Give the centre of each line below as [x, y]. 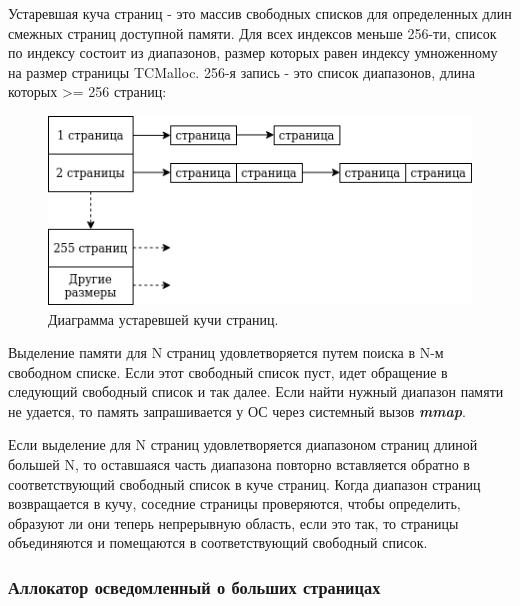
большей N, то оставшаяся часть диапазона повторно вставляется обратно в [239, 464]
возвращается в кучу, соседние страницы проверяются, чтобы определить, [234, 503]
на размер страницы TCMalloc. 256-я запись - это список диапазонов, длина [242, 71]
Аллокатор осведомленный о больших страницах [194, 586]
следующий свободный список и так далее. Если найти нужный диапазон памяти [256, 391]
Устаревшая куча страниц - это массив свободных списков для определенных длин [260, 13]
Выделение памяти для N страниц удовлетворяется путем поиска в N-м [226, 352]
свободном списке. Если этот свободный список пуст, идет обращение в [228, 371]
